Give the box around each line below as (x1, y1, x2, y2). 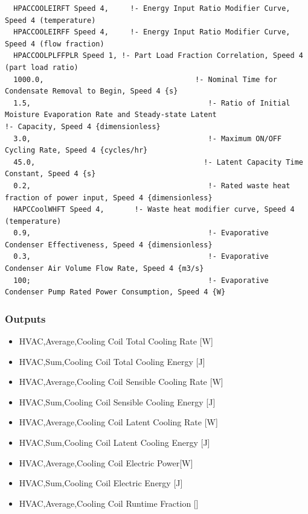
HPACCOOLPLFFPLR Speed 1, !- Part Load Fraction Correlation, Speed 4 (13, 51, 303, 60)
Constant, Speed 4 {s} (5, 170, 96, 179)
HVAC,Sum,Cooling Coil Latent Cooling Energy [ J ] (19, 436, 210, 449)
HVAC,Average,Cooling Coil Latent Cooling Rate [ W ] (19, 416, 218, 428)
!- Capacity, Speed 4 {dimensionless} (5, 122, 161, 131)
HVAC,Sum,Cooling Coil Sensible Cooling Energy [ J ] (19, 395, 216, 408)
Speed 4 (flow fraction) (5, 39, 104, 48)
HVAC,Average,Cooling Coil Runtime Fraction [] (19, 497, 199, 509)
